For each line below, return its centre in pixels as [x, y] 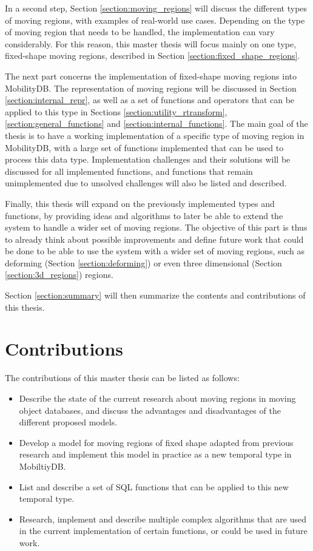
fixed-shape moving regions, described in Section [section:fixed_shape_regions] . [153, 56]
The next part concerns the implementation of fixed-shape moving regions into [151, 76]
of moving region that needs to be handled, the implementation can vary [140, 32]
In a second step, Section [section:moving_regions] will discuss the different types [156, 8]
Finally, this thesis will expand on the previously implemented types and [140, 203]
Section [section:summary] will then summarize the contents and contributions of [155, 295]
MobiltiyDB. [42, 466]
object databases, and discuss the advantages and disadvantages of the [150, 410]
